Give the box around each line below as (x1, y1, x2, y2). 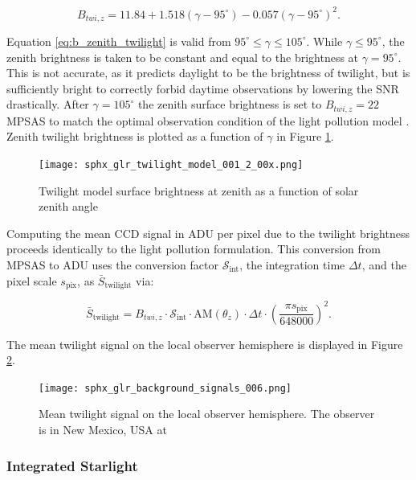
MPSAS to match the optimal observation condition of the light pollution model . (6, 112, 410, 129)
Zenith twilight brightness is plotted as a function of (6, 128, 263, 145)
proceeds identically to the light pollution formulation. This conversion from (6, 240, 381, 257)
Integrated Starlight (6, 455, 138, 475)
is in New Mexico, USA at (39, 421, 167, 437)
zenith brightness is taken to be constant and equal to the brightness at (6, 48, 359, 65)
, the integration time (239, 256, 345, 273)
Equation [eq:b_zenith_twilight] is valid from (6, 32, 231, 49)
